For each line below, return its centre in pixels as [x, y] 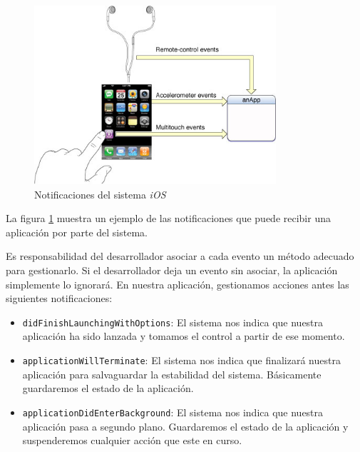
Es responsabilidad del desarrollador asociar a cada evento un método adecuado [180, 256]
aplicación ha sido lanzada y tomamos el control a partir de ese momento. [184, 336]
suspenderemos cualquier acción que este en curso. [132, 440]
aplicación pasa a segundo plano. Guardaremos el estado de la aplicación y [185, 426]
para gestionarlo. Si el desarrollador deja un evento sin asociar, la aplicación [172, 270]
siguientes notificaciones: [59, 298]
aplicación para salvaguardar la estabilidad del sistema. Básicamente [172, 374]
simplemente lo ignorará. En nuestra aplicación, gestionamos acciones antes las [178, 284]
